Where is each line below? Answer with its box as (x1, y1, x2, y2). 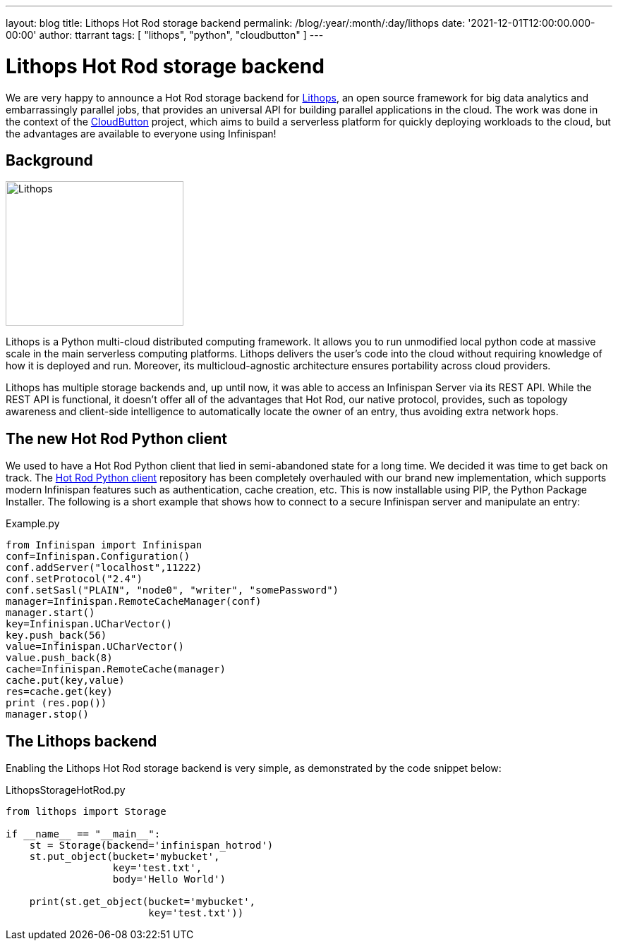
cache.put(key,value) (6, 675, 125, 687)
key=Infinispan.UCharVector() (6, 618, 173, 630)
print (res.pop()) (6, 697, 107, 709)
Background (6, 151, 93, 169)
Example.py (6, 517, 60, 530)
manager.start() (6, 607, 95, 619)
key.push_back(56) (6, 629, 107, 641)
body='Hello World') (112, 873, 226, 885)
